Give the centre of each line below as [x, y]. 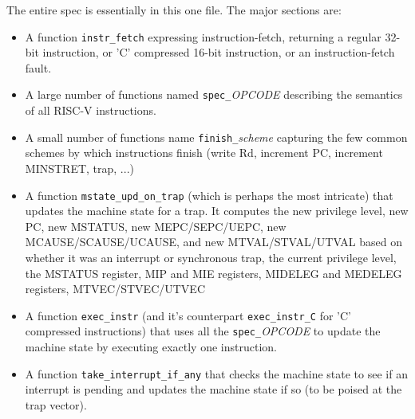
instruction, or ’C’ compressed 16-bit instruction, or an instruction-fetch [219, 52]
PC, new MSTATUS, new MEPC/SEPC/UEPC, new [156, 226]
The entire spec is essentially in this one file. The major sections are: [174, 10]
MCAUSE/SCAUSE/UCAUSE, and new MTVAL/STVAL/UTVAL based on [214, 242]
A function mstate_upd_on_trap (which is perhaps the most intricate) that [209, 195]
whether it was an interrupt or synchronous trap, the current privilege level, [211, 257]
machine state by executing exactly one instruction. [151, 347]
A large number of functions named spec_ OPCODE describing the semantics [214, 94]
